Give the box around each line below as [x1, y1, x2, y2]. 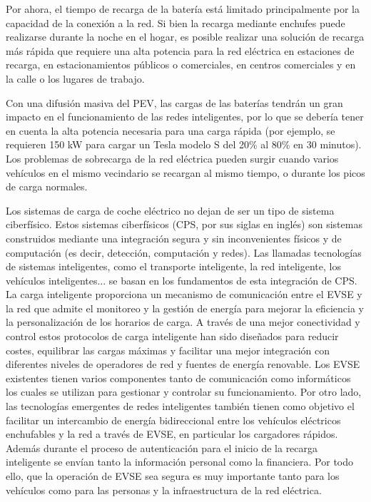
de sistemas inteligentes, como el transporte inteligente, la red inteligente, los [6, 259, 341, 274]
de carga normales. [6, 179, 88, 194]
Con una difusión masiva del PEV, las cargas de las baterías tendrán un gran [6, 95, 343, 110]
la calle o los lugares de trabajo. [6, 71, 145, 86]
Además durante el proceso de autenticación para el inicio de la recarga [6, 440, 318, 455]
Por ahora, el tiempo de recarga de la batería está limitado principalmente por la [6, 1, 360, 16]
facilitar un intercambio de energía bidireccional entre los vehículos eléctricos [6, 412, 341, 427]
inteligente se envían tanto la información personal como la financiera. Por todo [6, 454, 354, 469]
